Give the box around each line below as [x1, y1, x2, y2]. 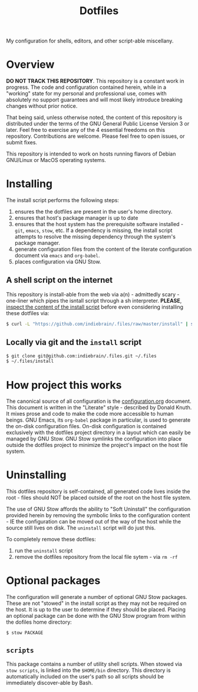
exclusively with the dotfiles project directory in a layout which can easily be [6, 429, 191, 436]
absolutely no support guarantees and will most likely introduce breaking [6, 96, 183, 104]
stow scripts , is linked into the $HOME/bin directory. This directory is [6, 667, 171, 674]
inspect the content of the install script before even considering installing [6, 303, 184, 310]
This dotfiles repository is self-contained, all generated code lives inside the [6, 488, 190, 495]
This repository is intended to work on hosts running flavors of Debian [6, 150, 176, 157]
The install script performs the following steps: [6, 197, 120, 204]
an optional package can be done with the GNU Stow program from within [6, 612, 186, 620]
